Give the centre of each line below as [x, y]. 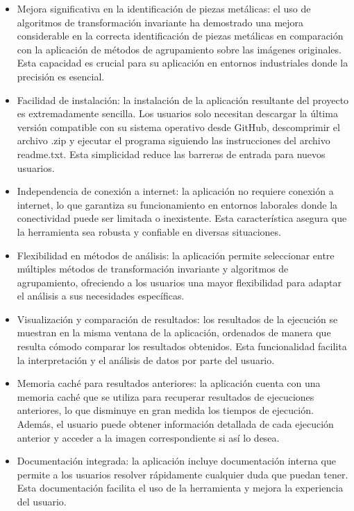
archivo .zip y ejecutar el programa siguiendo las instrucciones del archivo [174, 140]
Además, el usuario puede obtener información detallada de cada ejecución [175, 424]
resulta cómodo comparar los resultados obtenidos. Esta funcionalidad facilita [182, 346]
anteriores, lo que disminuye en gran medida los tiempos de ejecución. [165, 410]
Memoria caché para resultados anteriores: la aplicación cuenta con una [169, 383]
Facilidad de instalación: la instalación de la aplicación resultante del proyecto [183, 99]
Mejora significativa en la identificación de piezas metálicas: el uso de [164, 8]
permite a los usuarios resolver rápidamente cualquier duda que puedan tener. [183, 474]
